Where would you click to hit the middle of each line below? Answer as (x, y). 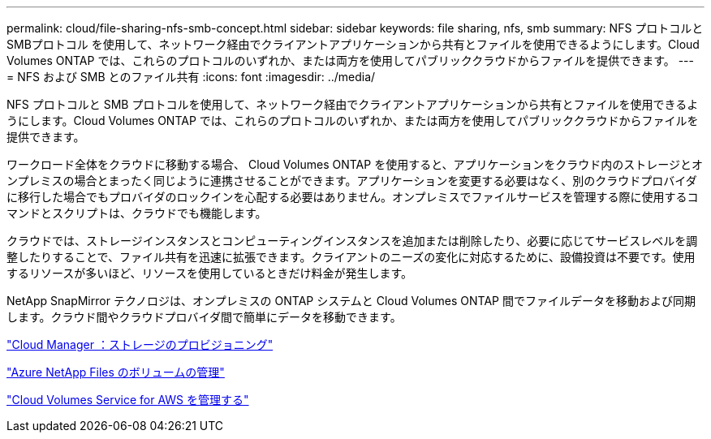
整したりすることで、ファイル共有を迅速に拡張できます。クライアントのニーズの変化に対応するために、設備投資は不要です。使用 (351, 257)
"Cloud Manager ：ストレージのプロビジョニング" (140, 344)
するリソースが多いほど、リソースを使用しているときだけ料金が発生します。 (210, 273)
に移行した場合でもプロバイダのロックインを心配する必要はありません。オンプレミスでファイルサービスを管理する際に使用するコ (353, 197)
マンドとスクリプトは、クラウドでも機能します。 (137, 213)
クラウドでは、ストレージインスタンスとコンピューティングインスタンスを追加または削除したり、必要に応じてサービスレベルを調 (352, 241)
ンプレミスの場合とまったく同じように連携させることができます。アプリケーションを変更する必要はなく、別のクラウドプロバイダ (352, 181)
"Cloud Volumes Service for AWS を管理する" (128, 400)
